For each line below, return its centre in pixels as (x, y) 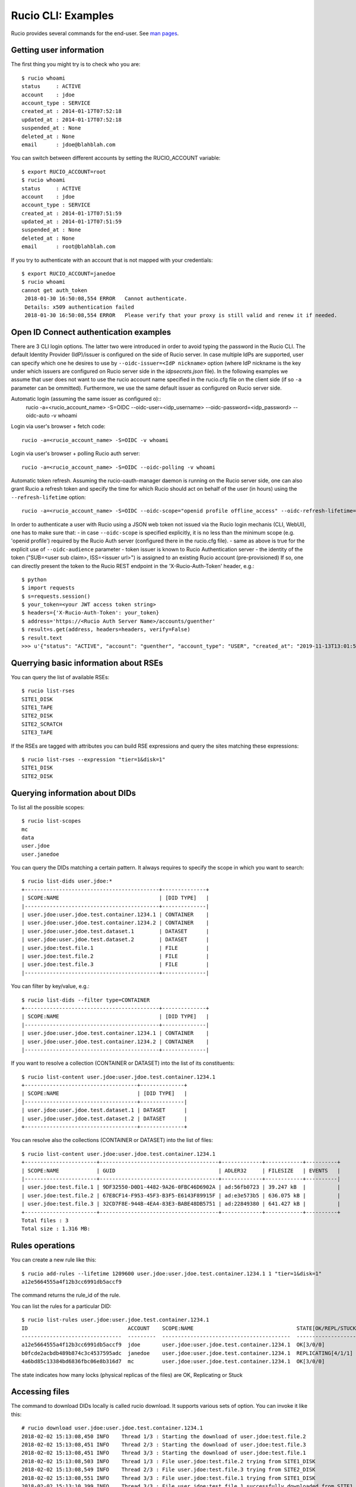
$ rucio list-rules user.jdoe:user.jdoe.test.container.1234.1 (115, 1320)
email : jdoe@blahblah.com (69, 145)
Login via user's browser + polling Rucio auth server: (76, 454)
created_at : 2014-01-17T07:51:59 (71, 213)
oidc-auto (38, 416)
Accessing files (40, 1392)
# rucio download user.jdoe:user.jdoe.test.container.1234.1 (112, 1428)
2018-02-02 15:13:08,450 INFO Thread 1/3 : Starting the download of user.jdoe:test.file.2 (164, 1436)
